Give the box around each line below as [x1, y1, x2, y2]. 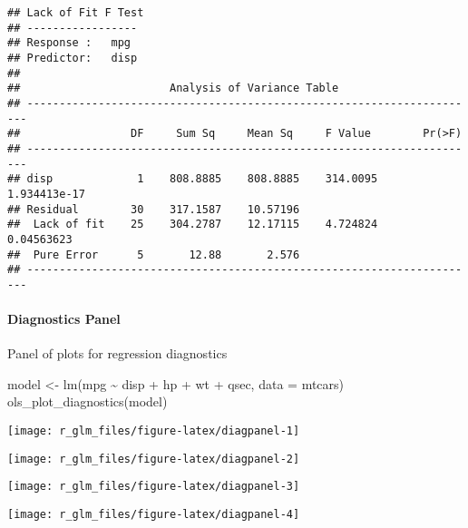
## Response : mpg [7, 36, 132, 50]
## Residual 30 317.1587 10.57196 [7, 202, 300, 216]
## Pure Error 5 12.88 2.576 [7, 248, 300, 261]
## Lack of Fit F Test [7, 6, 144, 19]
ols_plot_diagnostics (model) [7, 392, 168, 411]
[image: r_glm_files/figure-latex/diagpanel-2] [7, 452, 300, 465]
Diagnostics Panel [7, 309, 121, 328]
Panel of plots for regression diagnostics [7, 344, 228, 363]
